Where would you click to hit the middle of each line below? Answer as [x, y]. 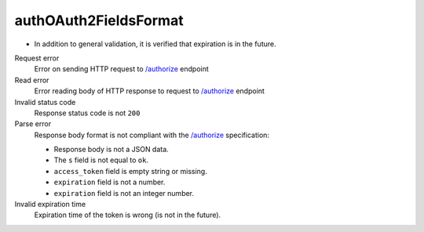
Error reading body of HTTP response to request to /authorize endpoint [149, 91]
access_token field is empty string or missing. [130, 171]
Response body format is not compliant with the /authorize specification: [152, 135]
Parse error [33, 124]
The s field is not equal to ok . [101, 160]
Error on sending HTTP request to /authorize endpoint [122, 69]
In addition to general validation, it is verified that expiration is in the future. [155, 44]
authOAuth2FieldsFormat [99, 20]
